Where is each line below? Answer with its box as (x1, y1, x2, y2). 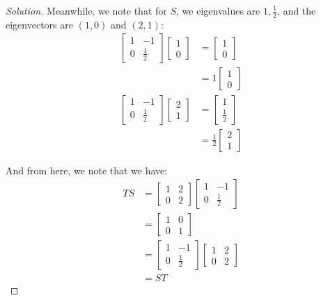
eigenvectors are (6, 17, 73, 31)
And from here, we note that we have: (6, 162, 168, 177)
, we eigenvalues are (176, 3, 260, 17)
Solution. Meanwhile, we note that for (6, 3, 167, 17)
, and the (277, 3, 316, 17)
